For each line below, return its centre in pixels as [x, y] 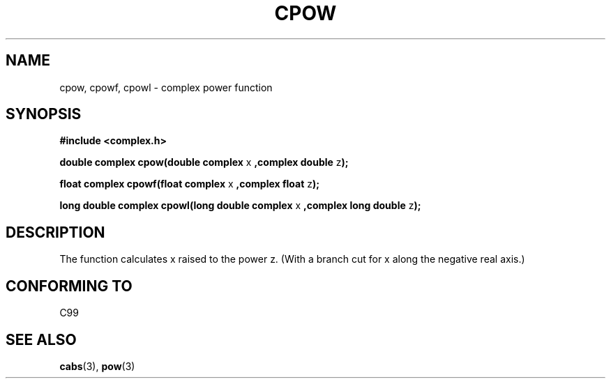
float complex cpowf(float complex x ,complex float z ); [190, 184]
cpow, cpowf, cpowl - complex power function [166, 87]
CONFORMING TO [69, 286]
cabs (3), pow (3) [97, 366]
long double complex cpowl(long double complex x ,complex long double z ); [240, 206]
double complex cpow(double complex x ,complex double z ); [204, 162]
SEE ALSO [41, 339]
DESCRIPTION [55, 232]
